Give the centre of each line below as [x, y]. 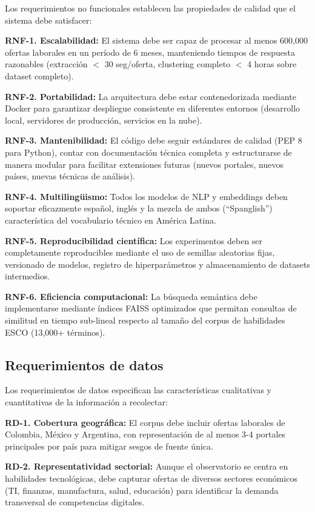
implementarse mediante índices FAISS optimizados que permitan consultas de [151, 308]
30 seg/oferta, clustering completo [167, 64]
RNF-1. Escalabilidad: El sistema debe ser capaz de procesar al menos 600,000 [156, 40]
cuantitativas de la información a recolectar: [86, 402]
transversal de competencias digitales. [75, 502]
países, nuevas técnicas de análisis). [70, 176]
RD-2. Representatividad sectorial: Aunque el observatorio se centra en [147, 466]
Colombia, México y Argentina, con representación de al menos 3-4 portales [145, 434]
